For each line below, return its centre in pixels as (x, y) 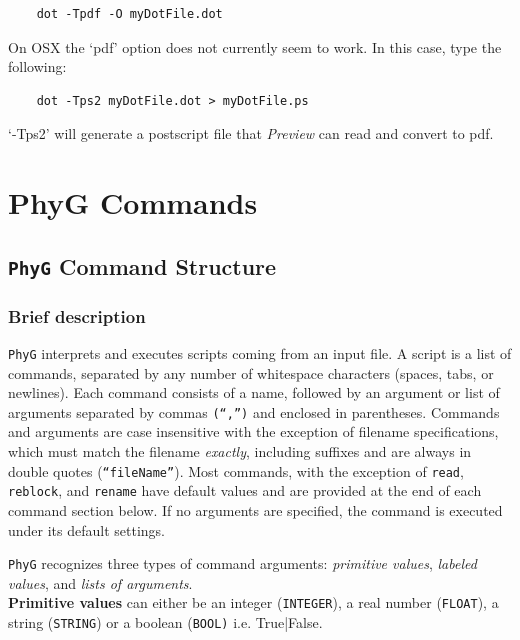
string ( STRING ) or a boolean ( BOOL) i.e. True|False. (165, 622)
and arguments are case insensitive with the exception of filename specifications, (253, 431)
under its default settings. (87, 529)
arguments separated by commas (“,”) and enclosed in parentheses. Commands (254, 411)
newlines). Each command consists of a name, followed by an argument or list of (254, 392)
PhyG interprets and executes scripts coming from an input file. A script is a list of (260, 352)
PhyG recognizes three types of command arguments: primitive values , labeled (242, 563)
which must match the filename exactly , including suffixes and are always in (240, 451)
